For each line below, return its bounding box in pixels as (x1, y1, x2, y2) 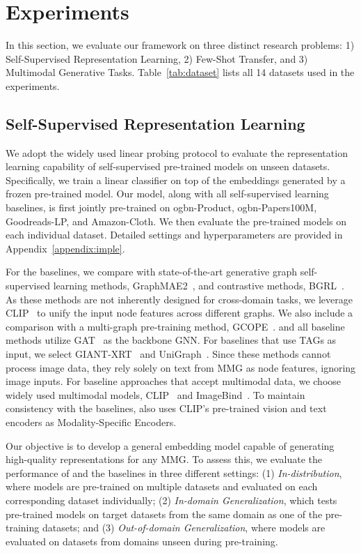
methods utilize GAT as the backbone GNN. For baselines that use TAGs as (6, 333, 337, 347)
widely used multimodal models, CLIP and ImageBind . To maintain (6, 387, 305, 402)
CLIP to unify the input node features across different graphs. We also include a (6, 305, 353, 320)
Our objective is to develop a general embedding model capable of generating (6, 438, 335, 453)
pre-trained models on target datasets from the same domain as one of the (6, 506, 323, 521)
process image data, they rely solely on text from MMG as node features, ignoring (6, 360, 356, 374)
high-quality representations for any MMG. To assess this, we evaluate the (6, 452, 322, 467)
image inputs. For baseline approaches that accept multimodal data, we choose (6, 374, 342, 388)
